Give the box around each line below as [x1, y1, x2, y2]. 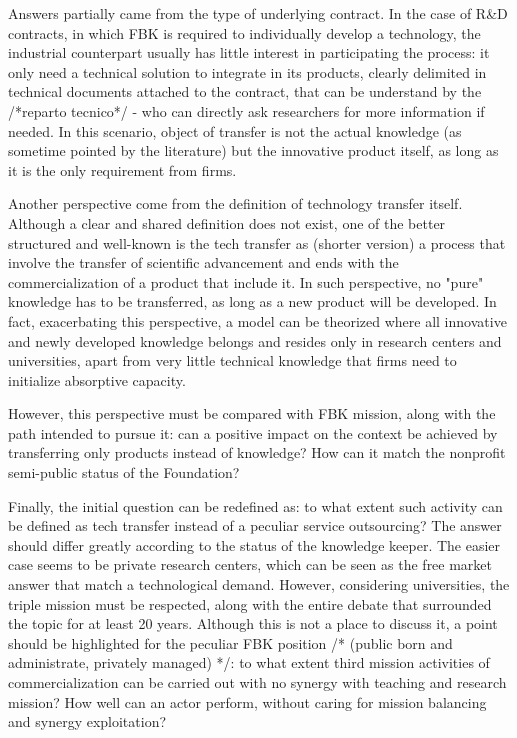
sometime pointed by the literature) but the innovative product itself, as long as [8, 140, 499, 161]
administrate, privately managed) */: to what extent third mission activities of [8, 652, 490, 673]
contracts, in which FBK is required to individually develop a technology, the [8, 22, 481, 43]
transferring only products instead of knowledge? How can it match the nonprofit [8, 442, 506, 463]
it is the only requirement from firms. [8, 159, 237, 180]
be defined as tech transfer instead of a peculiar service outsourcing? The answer [8, 515, 502, 536]
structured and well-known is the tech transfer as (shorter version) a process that [8, 232, 506, 253]
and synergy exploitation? [8, 711, 167, 732]
